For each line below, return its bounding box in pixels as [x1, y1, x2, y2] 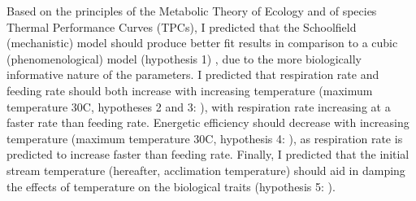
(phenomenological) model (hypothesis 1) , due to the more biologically [6, 50, 362, 67]
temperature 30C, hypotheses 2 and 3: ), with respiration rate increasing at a [6, 98, 391, 115]
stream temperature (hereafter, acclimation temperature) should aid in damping [6, 161, 405, 178]
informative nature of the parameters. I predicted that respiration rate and [6, 66, 379, 83]
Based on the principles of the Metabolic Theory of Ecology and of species [6, 2, 377, 19]
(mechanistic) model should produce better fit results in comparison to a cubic [6, 34, 398, 51]
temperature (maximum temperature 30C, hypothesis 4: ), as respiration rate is [6, 129, 403, 146]
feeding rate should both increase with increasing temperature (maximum [6, 81, 373, 98]
